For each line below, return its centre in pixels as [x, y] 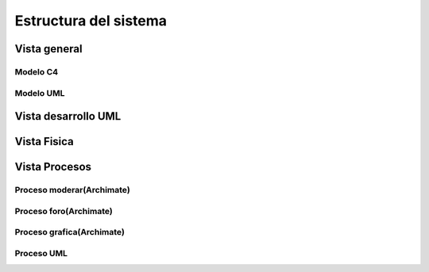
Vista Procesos [53, 167]
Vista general [48, 49]
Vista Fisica [44, 142]
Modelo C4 [37, 71]
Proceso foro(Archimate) [64, 211]
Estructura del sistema [91, 21]
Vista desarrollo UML [68, 116]
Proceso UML [41, 253]
